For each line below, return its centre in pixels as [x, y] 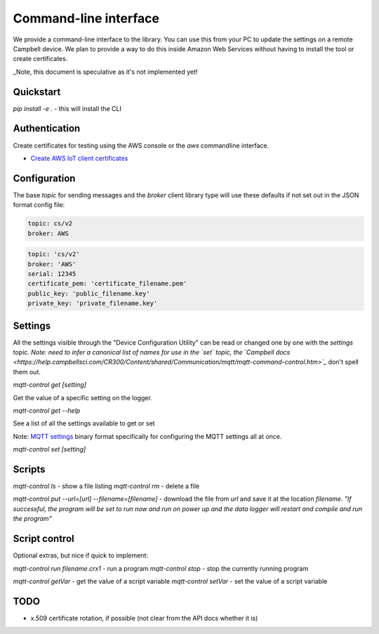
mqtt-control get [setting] [50, 385]
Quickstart [37, 92]
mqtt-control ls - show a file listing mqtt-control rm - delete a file [106, 486]
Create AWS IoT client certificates [79, 158]
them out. [27, 371]
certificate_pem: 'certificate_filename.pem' [107, 284]
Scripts [29, 469]
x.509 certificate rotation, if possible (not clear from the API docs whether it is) [144, 618]
